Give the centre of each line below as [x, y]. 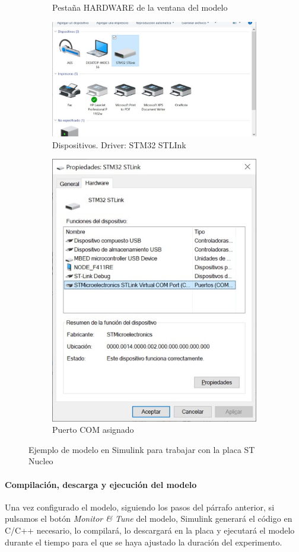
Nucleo [41, 461]
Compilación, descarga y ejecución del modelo [101, 484]
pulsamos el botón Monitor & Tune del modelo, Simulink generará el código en [149, 519]
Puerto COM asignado [93, 430]
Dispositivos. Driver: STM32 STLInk [119, 144]
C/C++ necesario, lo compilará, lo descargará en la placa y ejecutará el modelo [150, 530]
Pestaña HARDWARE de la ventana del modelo [140, 7]
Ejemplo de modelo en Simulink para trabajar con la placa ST [142, 449]
